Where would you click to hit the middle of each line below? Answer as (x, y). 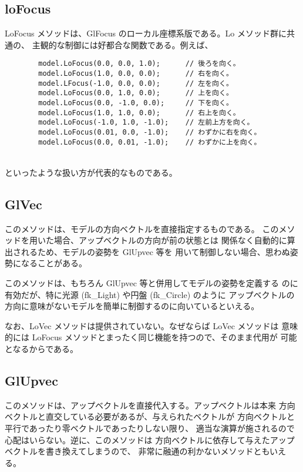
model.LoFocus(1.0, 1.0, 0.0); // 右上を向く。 (139, 113)
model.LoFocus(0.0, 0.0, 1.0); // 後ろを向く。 (139, 64)
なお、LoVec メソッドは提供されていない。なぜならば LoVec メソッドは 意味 (151, 325)
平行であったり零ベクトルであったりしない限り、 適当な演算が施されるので (150, 428)
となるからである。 (42, 349)
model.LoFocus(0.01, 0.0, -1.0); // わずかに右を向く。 (150, 132)
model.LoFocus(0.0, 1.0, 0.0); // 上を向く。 (136, 93)
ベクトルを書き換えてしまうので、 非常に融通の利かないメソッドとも (137, 451)
